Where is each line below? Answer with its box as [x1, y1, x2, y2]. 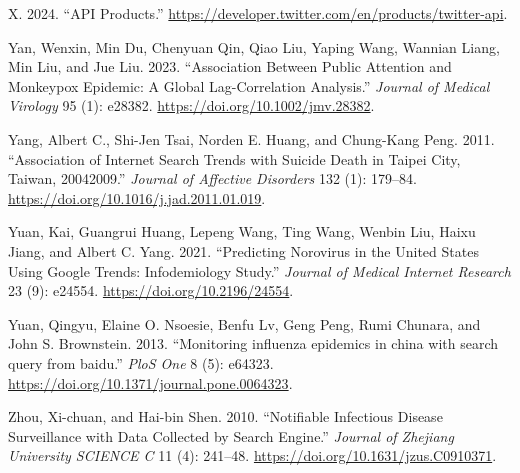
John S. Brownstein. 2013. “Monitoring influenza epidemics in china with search [8, 333, 498, 354]
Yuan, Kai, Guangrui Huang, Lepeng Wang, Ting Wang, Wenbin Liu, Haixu [8, 221, 476, 242]
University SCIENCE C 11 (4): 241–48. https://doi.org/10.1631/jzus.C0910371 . [8, 445, 497, 466]
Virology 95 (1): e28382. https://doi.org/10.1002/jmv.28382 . [8, 95, 375, 116]
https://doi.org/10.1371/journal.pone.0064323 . [8, 372, 293, 393]
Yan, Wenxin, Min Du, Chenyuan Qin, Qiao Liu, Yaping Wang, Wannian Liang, [8, 36, 500, 57]
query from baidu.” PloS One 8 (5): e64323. [8, 352, 274, 373]
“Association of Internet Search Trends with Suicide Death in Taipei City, [8, 148, 461, 169]
